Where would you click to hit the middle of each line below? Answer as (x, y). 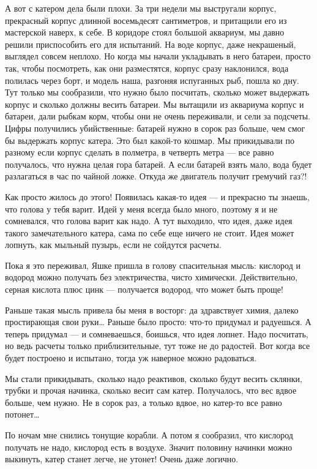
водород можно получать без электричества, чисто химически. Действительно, (151, 277)
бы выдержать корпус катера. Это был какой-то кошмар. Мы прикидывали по (150, 140)
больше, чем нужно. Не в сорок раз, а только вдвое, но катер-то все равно (144, 402)
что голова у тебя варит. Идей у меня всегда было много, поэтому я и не (141, 208)
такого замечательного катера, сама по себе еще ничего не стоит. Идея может (150, 232)
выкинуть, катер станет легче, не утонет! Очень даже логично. (122, 459)
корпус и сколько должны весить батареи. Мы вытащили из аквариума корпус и (155, 104)
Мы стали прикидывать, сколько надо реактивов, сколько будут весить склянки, (154, 378)
